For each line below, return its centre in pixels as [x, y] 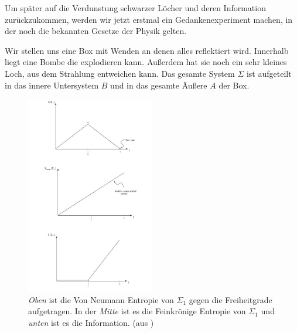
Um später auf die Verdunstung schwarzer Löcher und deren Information [135, 8]
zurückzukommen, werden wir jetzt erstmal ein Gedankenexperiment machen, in [149, 19]
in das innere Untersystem [52, 85]
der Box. [234, 85]
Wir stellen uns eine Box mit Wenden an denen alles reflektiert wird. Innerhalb [147, 50]
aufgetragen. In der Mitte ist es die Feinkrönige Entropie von [137, 311]
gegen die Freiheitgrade [231, 299]
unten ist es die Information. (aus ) [91, 322]
